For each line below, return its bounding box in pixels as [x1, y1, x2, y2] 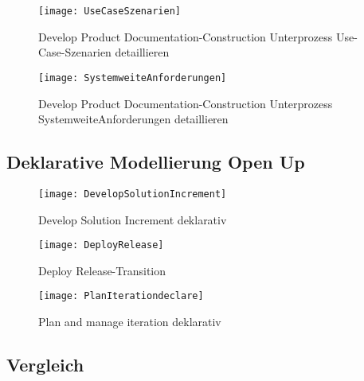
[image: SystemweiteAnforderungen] [38, 72, 227, 84]
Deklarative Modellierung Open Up [6, 150, 305, 174]
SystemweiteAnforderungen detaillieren [38, 111, 229, 127]
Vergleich [6, 352, 84, 377]
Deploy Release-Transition [38, 262, 166, 278]
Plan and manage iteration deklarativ [38, 313, 221, 330]
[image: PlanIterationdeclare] [38, 290, 204, 302]
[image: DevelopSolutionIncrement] [38, 188, 227, 200]
